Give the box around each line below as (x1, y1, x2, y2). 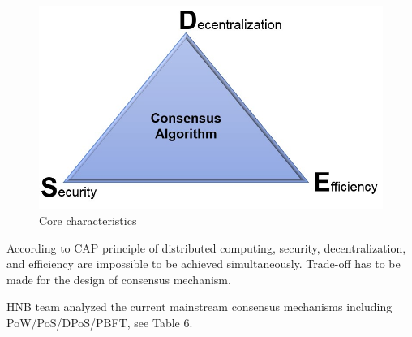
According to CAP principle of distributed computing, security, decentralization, (6, 239, 406, 256)
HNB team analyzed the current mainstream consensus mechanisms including (6, 298, 393, 315)
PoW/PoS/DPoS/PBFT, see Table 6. (6, 314, 193, 331)
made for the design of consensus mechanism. (6, 270, 231, 287)
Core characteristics (39, 212, 137, 229)
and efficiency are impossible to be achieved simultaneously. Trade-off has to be (6, 255, 401, 272)
